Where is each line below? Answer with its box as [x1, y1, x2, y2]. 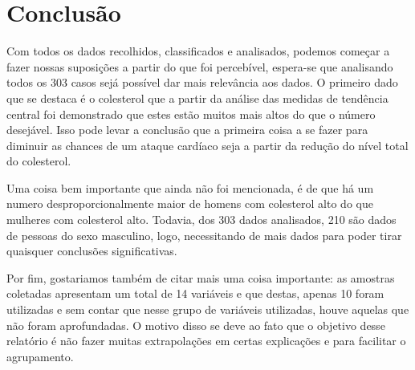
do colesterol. [6, 152, 71, 169]
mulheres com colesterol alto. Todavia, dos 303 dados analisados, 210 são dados [6, 211, 397, 228]
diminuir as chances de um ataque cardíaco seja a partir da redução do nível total [6, 136, 409, 153]
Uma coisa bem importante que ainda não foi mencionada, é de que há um [6, 179, 374, 196]
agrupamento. [6, 348, 74, 364]
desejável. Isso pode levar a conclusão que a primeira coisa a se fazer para [6, 121, 368, 138]
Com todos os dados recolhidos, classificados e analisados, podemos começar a [6, 43, 390, 59]
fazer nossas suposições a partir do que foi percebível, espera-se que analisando [6, 58, 393, 75]
